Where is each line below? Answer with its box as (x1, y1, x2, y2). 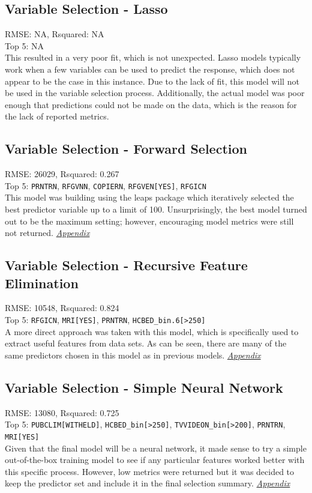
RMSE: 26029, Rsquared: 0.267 (5, 168, 119, 180)
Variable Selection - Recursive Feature (5, 256, 248, 274)
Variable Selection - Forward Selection (5, 139, 247, 158)
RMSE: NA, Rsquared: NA (5, 28, 104, 40)
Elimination (5, 273, 79, 292)
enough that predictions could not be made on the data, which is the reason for (5, 98, 297, 110)
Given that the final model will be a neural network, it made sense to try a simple (5, 441, 307, 454)
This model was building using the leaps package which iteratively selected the (5, 191, 294, 204)
